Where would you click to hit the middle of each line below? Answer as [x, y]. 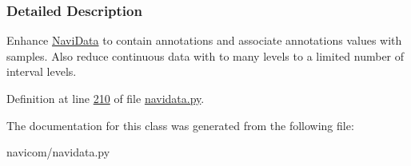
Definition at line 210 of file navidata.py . [106, 98]
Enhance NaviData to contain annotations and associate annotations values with [204, 40]
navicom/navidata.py [58, 152]
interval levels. [42, 71]
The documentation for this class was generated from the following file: [180, 125]
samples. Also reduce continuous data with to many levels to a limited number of [205, 55]
